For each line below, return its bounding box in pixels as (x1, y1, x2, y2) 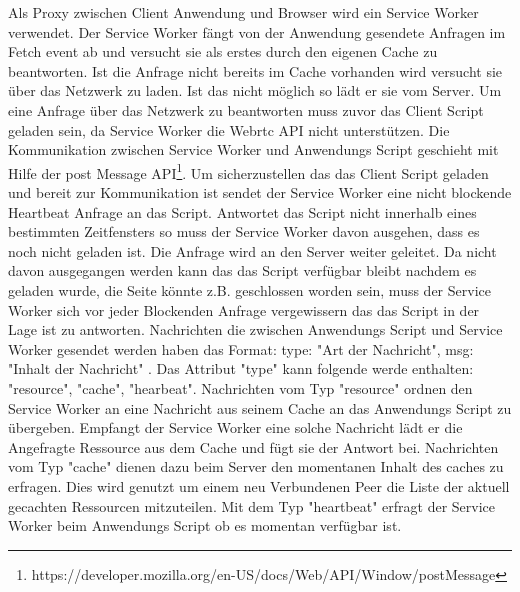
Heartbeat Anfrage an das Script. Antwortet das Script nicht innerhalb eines (8, 201, 477, 222)
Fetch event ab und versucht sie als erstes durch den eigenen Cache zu (8, 41, 438, 62)
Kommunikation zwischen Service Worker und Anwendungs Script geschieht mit (8, 139, 499, 160)
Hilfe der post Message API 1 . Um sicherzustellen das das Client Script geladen (8, 159, 489, 183)
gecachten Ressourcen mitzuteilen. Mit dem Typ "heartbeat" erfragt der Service (8, 495, 496, 516)
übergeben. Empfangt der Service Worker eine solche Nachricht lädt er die (8, 417, 463, 438)
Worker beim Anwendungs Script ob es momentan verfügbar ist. (8, 515, 402, 536)
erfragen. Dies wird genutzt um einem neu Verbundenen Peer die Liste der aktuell (8, 475, 510, 496)
